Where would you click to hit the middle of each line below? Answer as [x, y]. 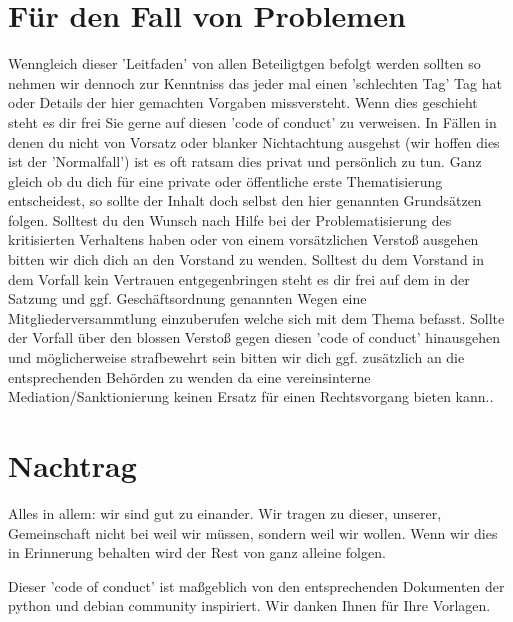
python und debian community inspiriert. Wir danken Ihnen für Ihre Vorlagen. [249, 605]
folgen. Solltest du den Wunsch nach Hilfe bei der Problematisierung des [230, 219]
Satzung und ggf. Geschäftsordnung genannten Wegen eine [187, 298]
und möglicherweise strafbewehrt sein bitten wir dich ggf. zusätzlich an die [236, 357]
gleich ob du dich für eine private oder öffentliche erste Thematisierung [225, 180]
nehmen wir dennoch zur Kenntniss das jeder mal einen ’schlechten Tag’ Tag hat [255, 82]
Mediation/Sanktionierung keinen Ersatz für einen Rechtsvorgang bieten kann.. [251, 396]
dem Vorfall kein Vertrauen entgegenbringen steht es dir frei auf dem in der [239, 278]
